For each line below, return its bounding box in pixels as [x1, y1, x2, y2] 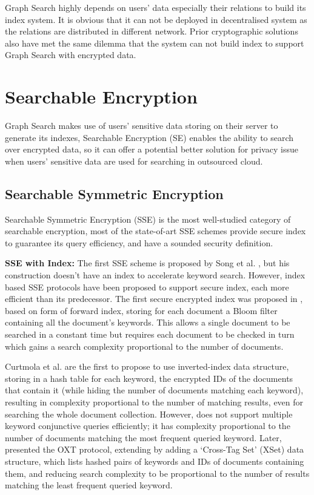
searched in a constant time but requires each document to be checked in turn [5, 328, 295, 341]
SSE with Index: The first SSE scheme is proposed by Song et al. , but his [5, 257, 290, 269]
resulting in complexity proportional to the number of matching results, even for [5, 395, 304, 408]
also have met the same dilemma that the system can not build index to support [5, 36, 304, 49]
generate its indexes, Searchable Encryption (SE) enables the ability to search [5, 131, 294, 143]
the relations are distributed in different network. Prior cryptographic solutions [5, 25, 298, 38]
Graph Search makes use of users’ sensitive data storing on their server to [5, 119, 278, 132]
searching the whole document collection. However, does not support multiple [5, 407, 293, 420]
